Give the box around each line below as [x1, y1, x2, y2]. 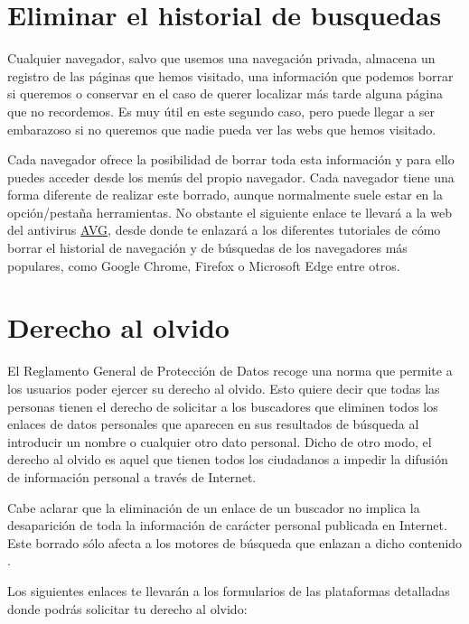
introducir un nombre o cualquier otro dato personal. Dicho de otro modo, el [7, 432, 432, 451]
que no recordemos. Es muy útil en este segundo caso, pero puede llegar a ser [7, 101, 435, 120]
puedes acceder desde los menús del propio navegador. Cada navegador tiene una [7, 167, 455, 186]
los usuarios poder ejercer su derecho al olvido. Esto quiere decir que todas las [7, 378, 440, 397]
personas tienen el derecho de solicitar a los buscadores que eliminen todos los [7, 396, 438, 415]
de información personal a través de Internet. [7, 467, 257, 486]
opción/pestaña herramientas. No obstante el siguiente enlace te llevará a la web [7, 202, 452, 221]
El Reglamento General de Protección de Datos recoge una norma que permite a [7, 361, 453, 380]
